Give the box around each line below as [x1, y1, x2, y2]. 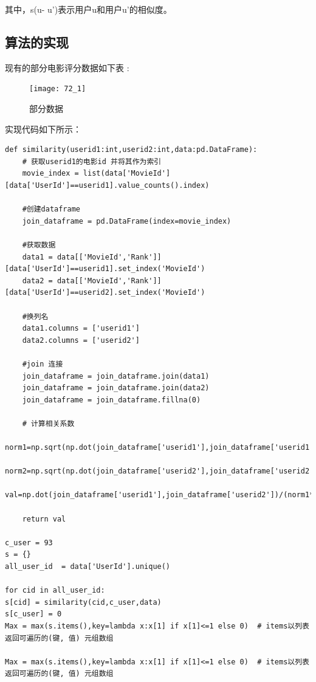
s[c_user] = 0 [5, 610, 62, 619]
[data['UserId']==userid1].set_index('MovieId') [5, 264, 205, 274]
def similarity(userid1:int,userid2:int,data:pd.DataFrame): [5, 145, 258, 154]
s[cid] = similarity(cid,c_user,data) [5, 598, 162, 607]
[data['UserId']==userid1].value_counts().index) [5, 181, 210, 190]
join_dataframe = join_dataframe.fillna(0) [22, 395, 201, 404]
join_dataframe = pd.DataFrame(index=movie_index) [22, 216, 232, 226]
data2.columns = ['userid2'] [22, 336, 140, 345]
